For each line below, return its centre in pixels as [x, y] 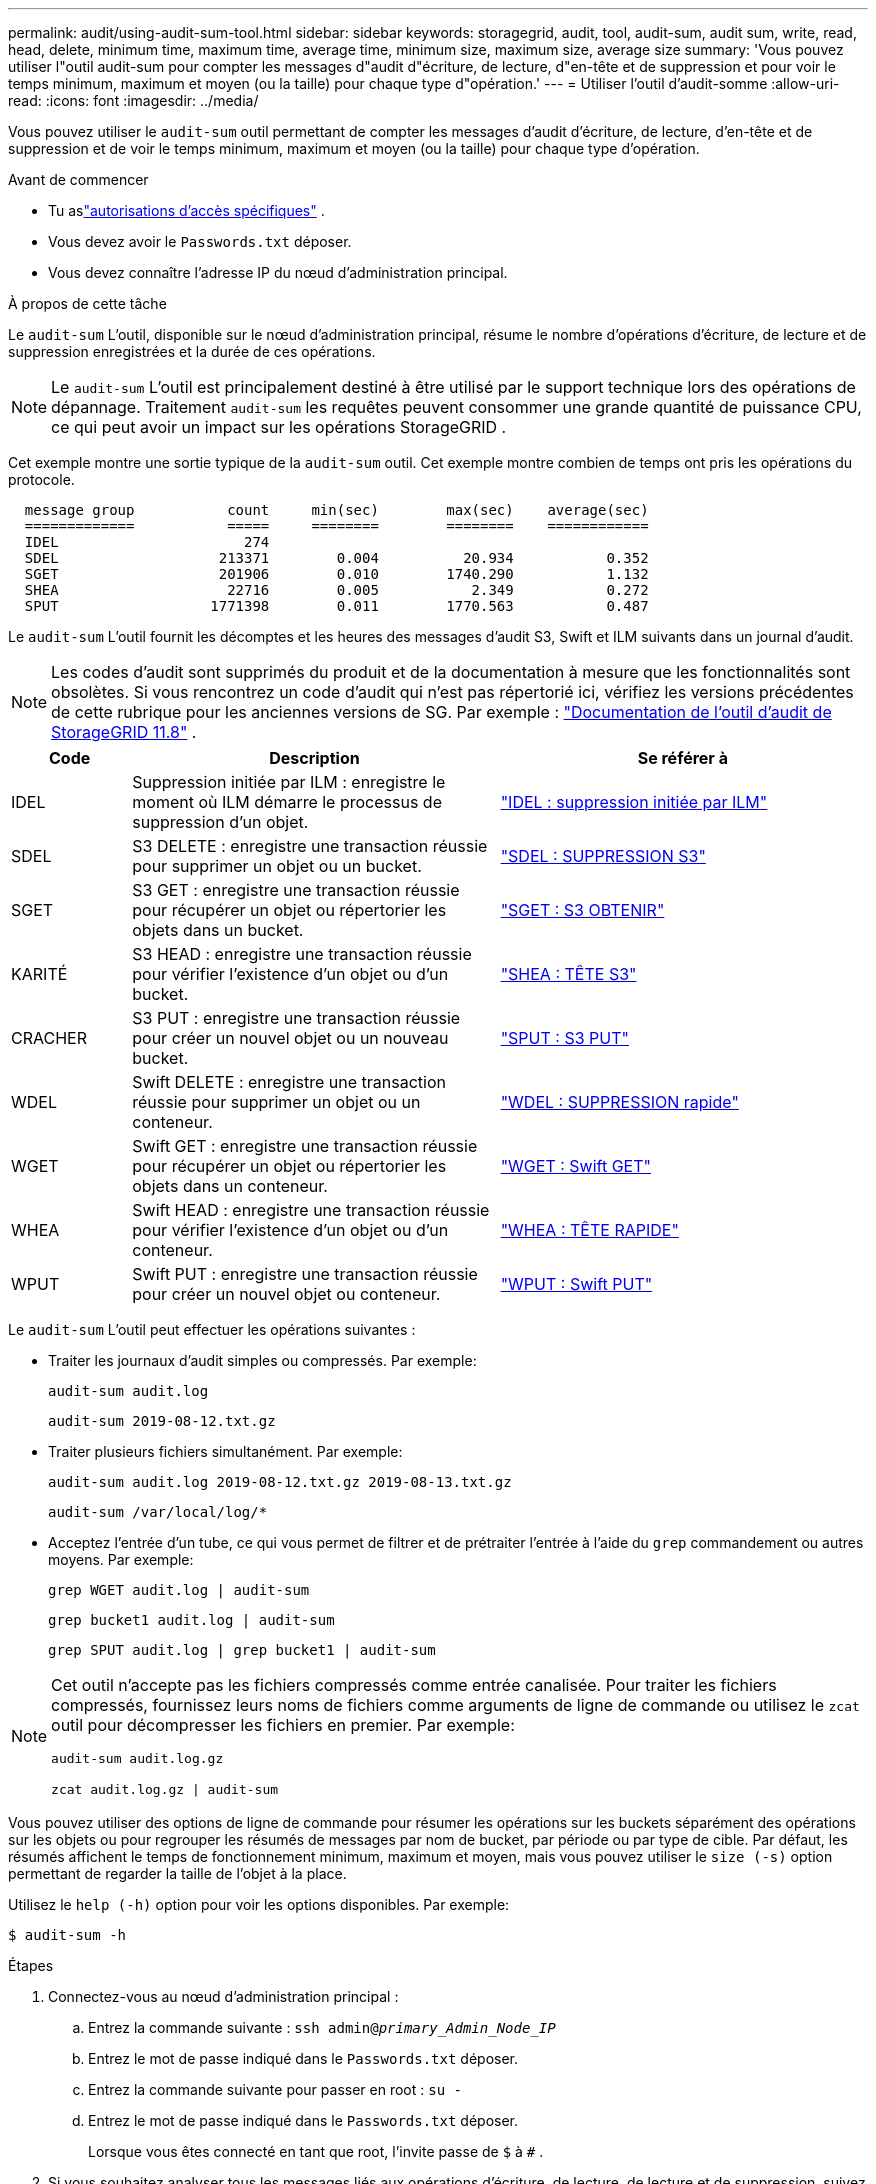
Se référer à [682, 758]
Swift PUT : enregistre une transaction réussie [305, 1274]
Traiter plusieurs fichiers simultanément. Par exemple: [225, 1451]
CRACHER [49, 1038]
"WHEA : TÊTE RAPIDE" [589, 1230]
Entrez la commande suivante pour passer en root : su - [275, 2089]
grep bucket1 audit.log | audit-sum [191, 1620]
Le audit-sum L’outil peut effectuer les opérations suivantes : [212, 1329]
